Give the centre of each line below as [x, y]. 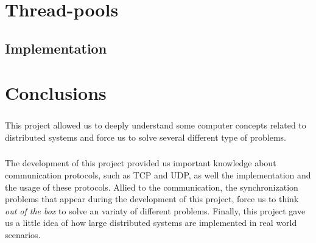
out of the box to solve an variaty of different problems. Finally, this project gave [155, 210]
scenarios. [23, 235]
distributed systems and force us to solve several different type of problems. [146, 137]
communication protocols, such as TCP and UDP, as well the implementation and [158, 175]
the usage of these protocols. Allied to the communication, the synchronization [152, 187]
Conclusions [56, 93]
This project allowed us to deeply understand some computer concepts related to [156, 125]
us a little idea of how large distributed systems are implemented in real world [151, 223]
